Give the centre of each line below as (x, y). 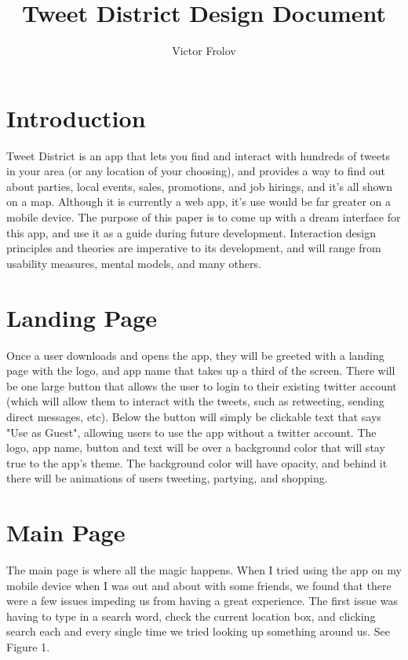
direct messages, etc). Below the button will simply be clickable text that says (194, 416)
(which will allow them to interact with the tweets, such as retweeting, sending (195, 401)
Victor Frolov (204, 51)
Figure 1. (28, 646)
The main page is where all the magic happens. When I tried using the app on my (204, 570)
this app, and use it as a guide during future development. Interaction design (191, 232)
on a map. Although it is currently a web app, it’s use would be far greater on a (199, 202)
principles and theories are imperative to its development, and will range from (194, 248)
